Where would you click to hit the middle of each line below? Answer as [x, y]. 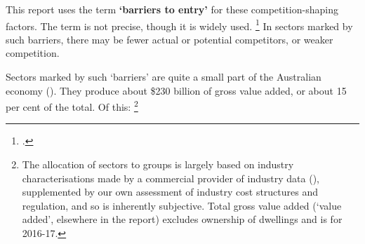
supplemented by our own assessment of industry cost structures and [170, 192]
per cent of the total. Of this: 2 [72, 106]
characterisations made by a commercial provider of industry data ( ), [171, 178]
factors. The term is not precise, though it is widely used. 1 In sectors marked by [179, 25]
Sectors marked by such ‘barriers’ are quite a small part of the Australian [164, 77]
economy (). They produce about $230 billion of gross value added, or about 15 [176, 90]
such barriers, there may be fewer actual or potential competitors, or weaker [170, 39]
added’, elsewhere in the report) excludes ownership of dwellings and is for [182, 219]
